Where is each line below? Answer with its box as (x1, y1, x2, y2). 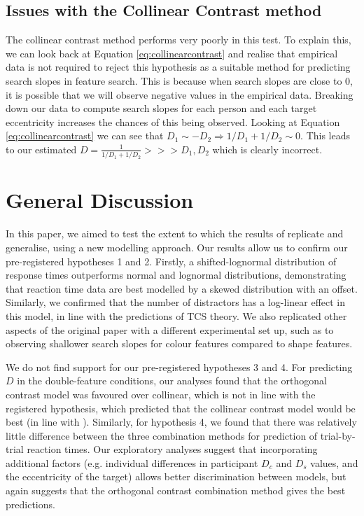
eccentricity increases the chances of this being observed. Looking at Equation (6, 114, 340, 129)
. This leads (300, 128, 351, 143)
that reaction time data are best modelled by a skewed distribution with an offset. (6, 281, 358, 295)
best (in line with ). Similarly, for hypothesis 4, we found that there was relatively (6, 414, 357, 429)
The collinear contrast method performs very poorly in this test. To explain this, (6, 32, 351, 47)
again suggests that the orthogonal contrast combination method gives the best (6, 483, 346, 498)
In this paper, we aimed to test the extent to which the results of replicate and (6, 226, 344, 241)
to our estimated (6, 141, 77, 156)
